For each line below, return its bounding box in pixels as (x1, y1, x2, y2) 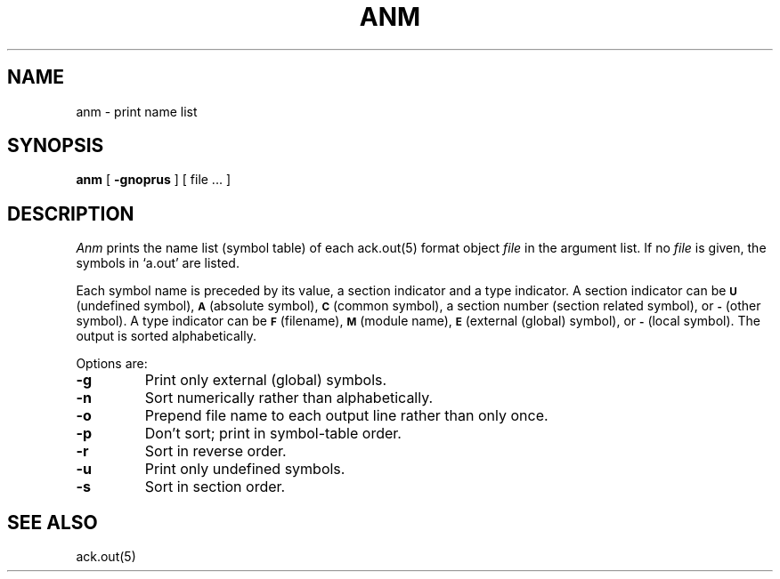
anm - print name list (76, 103, 198, 119)
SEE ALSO (7, 511, 98, 534)
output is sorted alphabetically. (76, 328, 256, 344)
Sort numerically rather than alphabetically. (144, 389, 434, 407)
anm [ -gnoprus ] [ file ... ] (76, 172, 232, 188)
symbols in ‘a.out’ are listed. (76, 255, 240, 271)
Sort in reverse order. (144, 442, 287, 461)
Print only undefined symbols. (144, 460, 345, 478)
